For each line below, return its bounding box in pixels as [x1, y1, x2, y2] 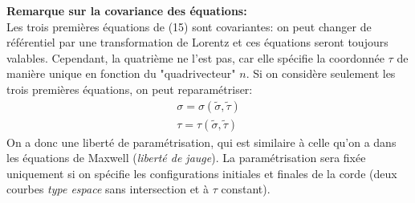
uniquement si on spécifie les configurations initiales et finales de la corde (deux [6, 164, 397, 181]
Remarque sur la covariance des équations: [6, 2, 247, 18]
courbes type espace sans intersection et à [6, 181, 209, 197]
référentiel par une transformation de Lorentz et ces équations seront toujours [6, 34, 389, 51]
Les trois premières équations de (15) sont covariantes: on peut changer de [6, 18, 372, 35]
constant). [221, 181, 271, 197]
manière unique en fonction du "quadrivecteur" [6, 65, 236, 82]
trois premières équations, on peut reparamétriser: [6, 80, 253, 97]
